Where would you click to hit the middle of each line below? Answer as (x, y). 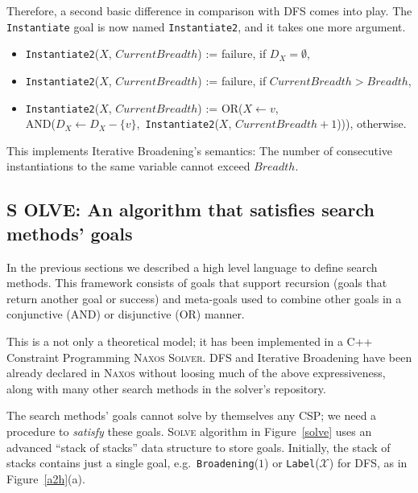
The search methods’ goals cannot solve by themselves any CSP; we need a (192, 415)
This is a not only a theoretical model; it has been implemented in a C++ (190, 341)
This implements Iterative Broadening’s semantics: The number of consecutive (200, 150)
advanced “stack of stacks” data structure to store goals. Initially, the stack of (199, 447)
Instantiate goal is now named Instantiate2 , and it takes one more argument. (206, 26)
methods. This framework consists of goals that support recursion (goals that (197, 283)
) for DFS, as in (368, 463)
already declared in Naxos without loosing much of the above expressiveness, (196, 373)
